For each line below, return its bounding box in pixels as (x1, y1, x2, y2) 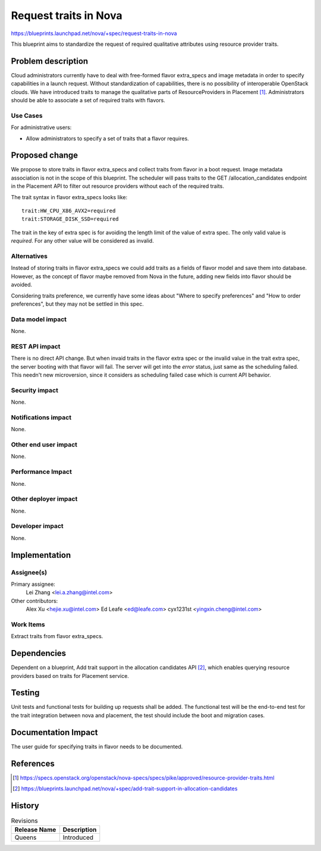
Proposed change (11, 150, 78, 161)
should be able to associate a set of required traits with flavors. (11, 97, 166, 104)
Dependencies (11, 648, 67, 658)
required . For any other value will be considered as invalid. (11, 237, 154, 244)
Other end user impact (11, 441, 77, 448)
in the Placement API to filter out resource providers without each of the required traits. (11, 183, 224, 190)
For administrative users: (11, 124, 72, 131)
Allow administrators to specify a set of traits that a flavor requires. (26, 134, 190, 142)
